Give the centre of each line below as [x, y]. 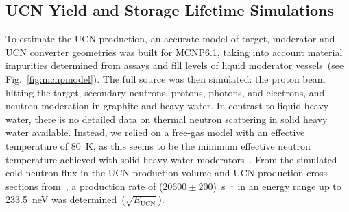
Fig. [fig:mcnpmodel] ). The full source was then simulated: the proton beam [166, 78]
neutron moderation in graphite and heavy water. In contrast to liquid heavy [167, 106]
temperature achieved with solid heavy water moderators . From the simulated [171, 159]
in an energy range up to [289, 186]
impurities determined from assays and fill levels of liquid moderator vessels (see [175, 65]
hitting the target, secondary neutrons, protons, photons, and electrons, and [165, 92]
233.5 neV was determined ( [65, 199]
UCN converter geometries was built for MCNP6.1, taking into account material [174, 52]
